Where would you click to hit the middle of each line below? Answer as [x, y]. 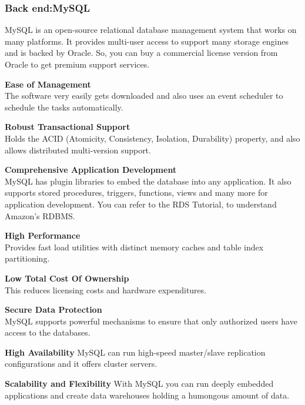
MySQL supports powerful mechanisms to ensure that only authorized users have [151, 321]
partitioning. [27, 258]
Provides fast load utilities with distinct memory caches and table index [134, 247]
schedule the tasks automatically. [64, 107]
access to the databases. [48, 332]
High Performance [43, 235]
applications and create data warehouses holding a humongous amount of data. [147, 395]
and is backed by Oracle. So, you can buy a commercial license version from [141, 53]
